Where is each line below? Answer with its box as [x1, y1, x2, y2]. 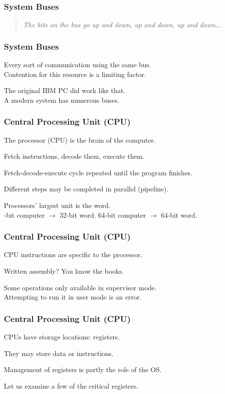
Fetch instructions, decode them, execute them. [4, 151, 145, 161]
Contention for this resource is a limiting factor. [4, 69, 146, 79]
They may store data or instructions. [4, 348, 114, 358]
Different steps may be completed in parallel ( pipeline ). [4, 184, 169, 194]
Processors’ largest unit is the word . [4, 200, 111, 210]
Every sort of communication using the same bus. [4, 59, 151, 70]
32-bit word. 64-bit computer [60, 209, 146, 220]
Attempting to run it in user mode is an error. [4, 292, 142, 302]
